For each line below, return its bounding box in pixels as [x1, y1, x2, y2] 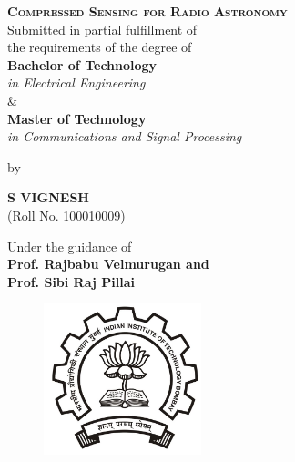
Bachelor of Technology [7, 55, 158, 74]
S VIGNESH [7, 188, 89, 207]
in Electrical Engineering [7, 73, 146, 92]
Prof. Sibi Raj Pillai [7, 272, 135, 291]
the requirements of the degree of [7, 37, 192, 56]
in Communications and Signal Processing [7, 127, 242, 146]
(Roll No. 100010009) [7, 205, 126, 224]
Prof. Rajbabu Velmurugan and [7, 254, 209, 273]
